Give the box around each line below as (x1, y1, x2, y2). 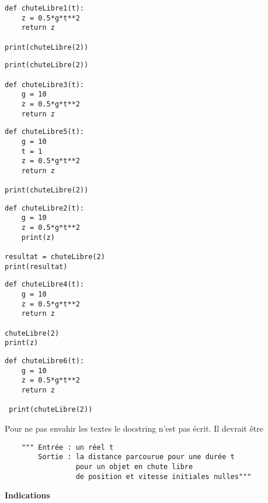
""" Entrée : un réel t (21, 443, 114, 452)
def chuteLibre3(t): (5, 80, 85, 89)
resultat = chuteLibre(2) (5, 253, 105, 261)
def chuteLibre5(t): (5, 128, 85, 136)
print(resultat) (5, 262, 68, 271)
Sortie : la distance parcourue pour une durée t (38, 453, 235, 461)
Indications (5, 489, 50, 501)
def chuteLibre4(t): (5, 280, 85, 289)
